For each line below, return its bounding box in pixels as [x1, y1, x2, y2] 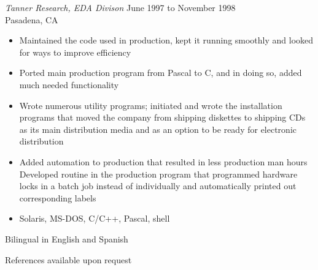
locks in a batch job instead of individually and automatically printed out [19, 179, 297, 192]
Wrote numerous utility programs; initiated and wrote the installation [19, 99, 282, 111]
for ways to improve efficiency [19, 45, 131, 58]
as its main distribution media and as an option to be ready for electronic [19, 122, 297, 135]
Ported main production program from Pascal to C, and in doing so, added [19, 66, 302, 79]
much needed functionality [19, 78, 119, 91]
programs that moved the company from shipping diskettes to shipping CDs [19, 111, 306, 124]
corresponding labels [19, 191, 96, 204]
